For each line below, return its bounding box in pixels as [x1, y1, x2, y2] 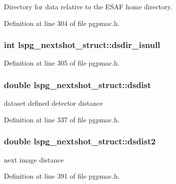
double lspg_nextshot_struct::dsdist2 [4, 135, 156, 147]
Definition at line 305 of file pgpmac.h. [4, 58, 120, 68]
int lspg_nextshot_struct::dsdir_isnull [4, 39, 160, 51]
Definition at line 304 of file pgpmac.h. [4, 18, 120, 28]
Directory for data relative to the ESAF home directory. [4, 1, 173, 11]
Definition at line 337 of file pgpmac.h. [4, 114, 120, 124]
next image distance [4, 154, 64, 164]
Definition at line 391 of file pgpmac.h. [4, 171, 120, 181]
